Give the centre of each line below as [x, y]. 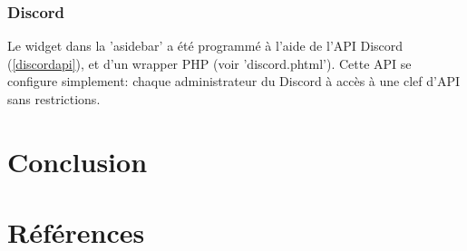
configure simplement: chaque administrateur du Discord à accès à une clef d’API [233, 81]
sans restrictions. [54, 99]
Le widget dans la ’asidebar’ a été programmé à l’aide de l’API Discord [205, 46]
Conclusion [78, 161]
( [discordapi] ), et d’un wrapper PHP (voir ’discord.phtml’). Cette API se [209, 63]
